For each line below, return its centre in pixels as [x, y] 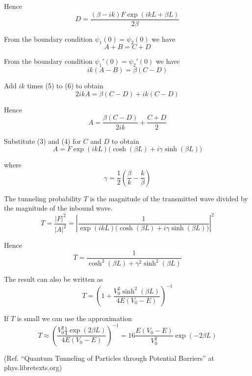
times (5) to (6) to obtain [65, 86]
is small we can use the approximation [74, 318]
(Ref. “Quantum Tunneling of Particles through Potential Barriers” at [109, 358]
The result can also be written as [54, 279]
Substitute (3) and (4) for [42, 141]
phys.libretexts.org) [33, 367]
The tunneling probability [43, 198]
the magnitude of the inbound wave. [58, 208]
